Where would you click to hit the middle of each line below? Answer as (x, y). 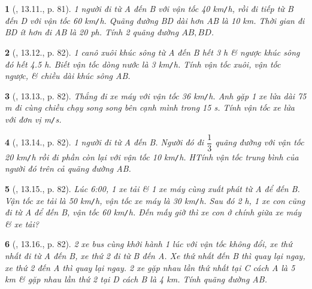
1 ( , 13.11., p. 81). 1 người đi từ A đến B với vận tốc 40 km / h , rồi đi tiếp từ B (149, 8)
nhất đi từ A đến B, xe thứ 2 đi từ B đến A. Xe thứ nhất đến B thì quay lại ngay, (155, 256)
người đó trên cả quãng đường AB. (68, 168)
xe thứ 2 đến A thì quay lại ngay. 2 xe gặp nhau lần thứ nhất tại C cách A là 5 (150, 267)
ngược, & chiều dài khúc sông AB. (68, 76)
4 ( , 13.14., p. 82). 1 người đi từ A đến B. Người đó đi (104, 142)
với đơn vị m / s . (33, 119)
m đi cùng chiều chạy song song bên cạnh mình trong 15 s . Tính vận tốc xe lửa (150, 107)
